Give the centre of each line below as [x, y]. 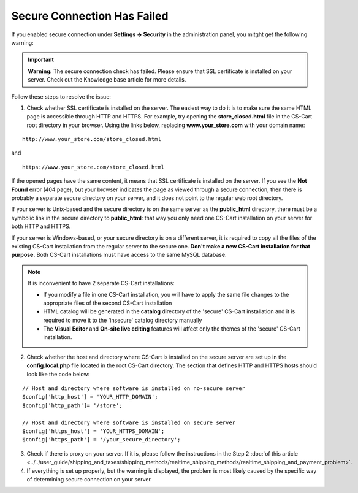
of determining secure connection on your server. [89, 479]
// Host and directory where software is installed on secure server [129, 422]
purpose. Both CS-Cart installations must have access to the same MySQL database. [119, 255]
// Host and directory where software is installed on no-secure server [134, 388]
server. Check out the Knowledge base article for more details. [107, 80]
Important [41, 60]
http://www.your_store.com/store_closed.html [92, 139]
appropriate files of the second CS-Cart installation [108, 303]
